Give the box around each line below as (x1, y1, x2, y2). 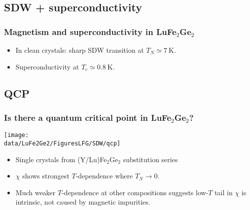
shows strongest (22, 171, 70, 181)
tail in (214, 187, 233, 197)
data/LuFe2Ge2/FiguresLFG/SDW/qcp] (4, 140, 121, 147)
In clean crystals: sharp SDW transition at (15, 45, 144, 55)
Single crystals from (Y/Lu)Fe (15, 154, 107, 164)
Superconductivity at (15, 61, 79, 71)
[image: (4, 132, 29, 139)
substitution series (123, 154, 178, 164)
